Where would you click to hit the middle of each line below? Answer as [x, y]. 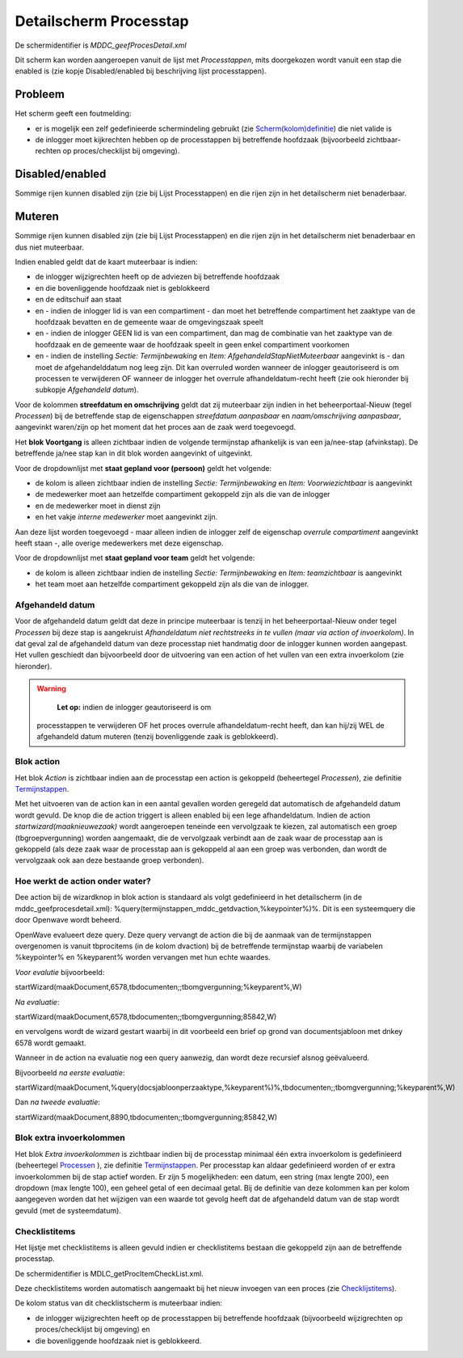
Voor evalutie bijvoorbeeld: [60, 972]
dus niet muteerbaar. [50, 247]
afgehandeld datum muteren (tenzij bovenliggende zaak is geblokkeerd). [158, 737]
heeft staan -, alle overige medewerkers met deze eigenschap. [119, 543]
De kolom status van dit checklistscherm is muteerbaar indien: [118, 1303]
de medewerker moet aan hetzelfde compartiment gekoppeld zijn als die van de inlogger [183, 494]
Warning [51, 689]
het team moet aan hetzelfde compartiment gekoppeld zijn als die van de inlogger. [172, 584]
